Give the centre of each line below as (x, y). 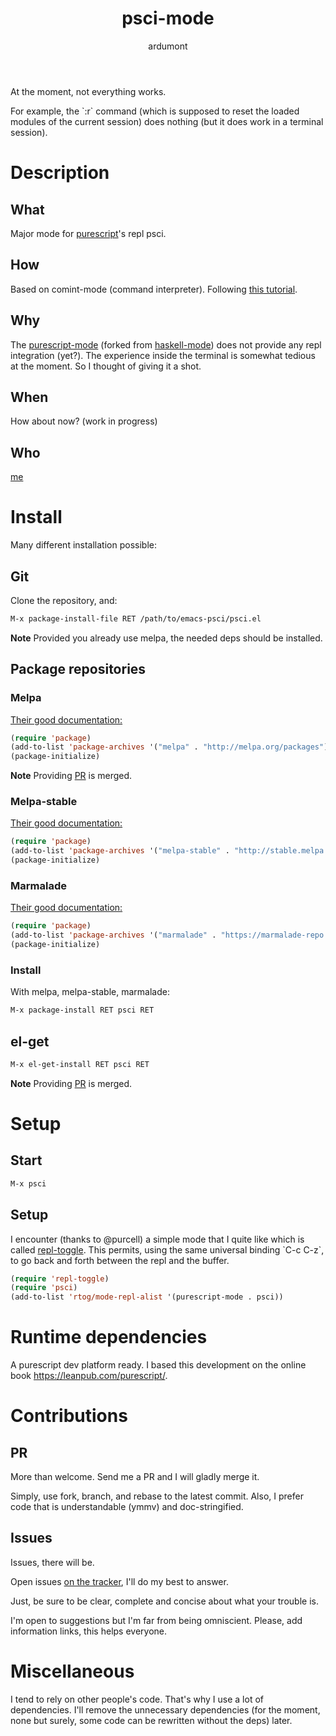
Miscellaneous (72, 1671)
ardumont (168, 46)
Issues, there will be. (52, 1562)
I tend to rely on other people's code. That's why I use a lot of (137, 1699)
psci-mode (168, 18)
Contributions (69, 1416)
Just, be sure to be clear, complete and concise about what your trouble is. (164, 1601)
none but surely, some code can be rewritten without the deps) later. (151, 1720)
